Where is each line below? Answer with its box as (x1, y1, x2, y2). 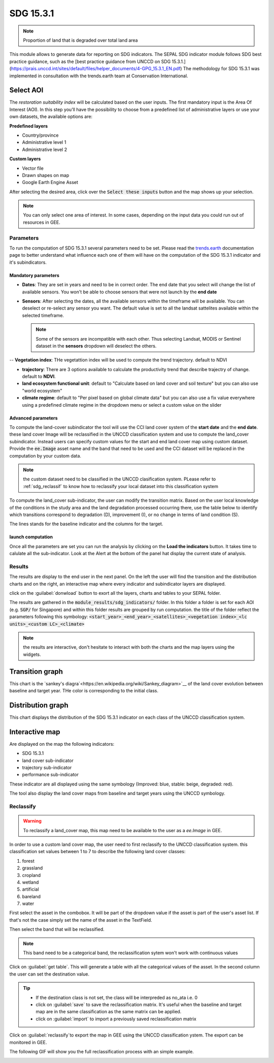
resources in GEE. (23, 219, 60, 225)
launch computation (9, 534, 53, 540)
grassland (22, 865, 43, 871)
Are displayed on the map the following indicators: (9, 741, 115, 747)
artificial (22, 886, 39, 892)
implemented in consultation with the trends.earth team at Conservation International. (9, 73, 188, 79)
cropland (22, 872, 41, 878)
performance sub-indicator (22, 772, 79, 778)
